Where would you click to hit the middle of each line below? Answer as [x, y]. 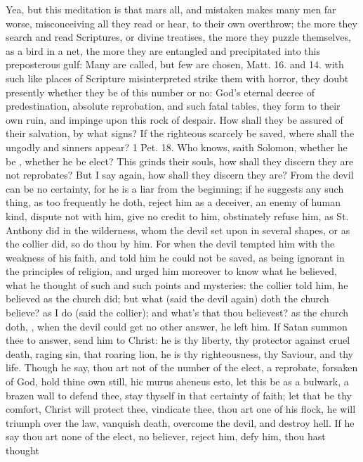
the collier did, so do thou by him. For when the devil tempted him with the [170, 244]
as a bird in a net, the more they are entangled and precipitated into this [163, 50]
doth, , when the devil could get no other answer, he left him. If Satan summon [177, 326]
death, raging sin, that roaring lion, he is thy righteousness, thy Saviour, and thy [179, 353]
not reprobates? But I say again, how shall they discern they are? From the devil [180, 175]
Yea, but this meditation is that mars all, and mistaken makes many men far [171, 9]
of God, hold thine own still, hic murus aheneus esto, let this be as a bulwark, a [177, 381]
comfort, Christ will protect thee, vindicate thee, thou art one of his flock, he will [181, 409]
